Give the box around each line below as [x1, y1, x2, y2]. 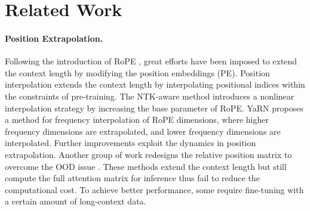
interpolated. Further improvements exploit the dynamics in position [5, 136, 256, 149]
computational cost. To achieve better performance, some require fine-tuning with [5, 183, 304, 196]
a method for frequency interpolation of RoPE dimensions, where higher [5, 113, 269, 126]
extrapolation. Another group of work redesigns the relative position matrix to [5, 148, 292, 160]
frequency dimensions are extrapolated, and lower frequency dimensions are [5, 125, 281, 137]
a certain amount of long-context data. [5, 195, 146, 207]
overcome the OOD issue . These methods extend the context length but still [5, 160, 287, 172]
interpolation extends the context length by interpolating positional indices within [5, 78, 305, 91]
